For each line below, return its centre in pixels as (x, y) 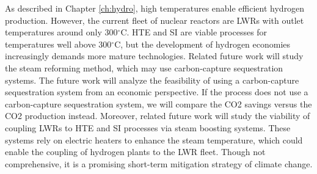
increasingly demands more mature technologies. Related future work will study (154, 56)
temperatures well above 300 (58, 44)
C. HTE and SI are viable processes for (194, 32)
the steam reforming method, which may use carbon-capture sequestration (144, 67)
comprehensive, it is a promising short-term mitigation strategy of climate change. (159, 163)
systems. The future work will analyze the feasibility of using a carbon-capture (152, 80)
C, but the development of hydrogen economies (202, 44)
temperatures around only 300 (61, 32)
